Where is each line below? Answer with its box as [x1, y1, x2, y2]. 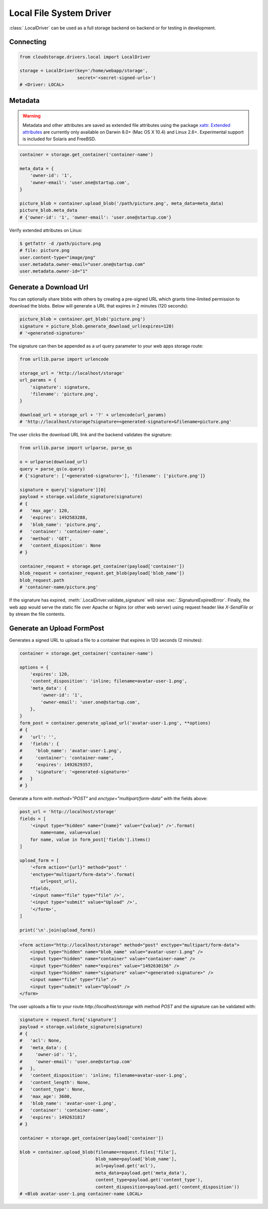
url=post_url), [40, 879, 78, 884]
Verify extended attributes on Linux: [9, 227, 83, 233]
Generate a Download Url [9, 283, 89, 291]
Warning [22, 113, 41, 119]
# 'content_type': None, [19, 1087, 85, 1092]
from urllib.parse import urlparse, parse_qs [19, 445, 133, 451]
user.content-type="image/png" [19, 254, 96, 260]
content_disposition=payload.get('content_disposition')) [95, 1184, 240, 1190]
